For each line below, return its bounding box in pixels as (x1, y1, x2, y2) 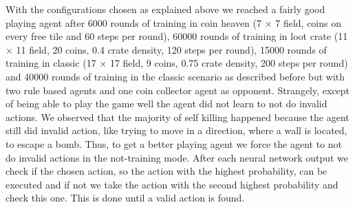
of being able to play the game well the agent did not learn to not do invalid (6, 96, 327, 111)
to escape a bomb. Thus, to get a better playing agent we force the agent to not (6, 136, 343, 151)
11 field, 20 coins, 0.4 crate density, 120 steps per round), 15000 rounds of (16, 42, 327, 56)
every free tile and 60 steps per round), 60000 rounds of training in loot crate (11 (6, 29, 348, 43)
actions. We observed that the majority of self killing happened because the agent (6, 109, 349, 124)
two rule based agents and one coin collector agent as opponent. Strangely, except (6, 83, 350, 97)
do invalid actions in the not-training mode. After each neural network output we (6, 150, 349, 164)
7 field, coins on (275, 15, 341, 30)
